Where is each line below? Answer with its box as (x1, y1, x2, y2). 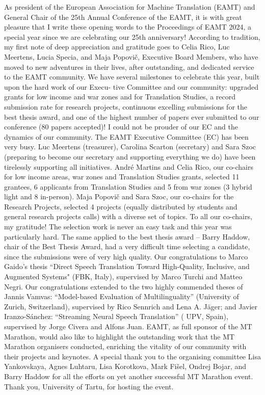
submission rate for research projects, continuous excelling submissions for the (4, 101, 247, 112)
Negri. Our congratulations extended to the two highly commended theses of (4, 281, 243, 292)
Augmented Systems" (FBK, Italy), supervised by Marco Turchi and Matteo (4, 271, 243, 282)
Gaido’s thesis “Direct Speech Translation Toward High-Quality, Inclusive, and (4, 261, 250, 272)
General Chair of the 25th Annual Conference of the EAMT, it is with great (4, 11, 242, 22)
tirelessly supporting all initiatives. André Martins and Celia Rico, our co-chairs (4, 161, 253, 172)
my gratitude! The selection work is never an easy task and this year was (4, 221, 232, 232)
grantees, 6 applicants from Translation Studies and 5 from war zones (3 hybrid (4, 181, 252, 192)
